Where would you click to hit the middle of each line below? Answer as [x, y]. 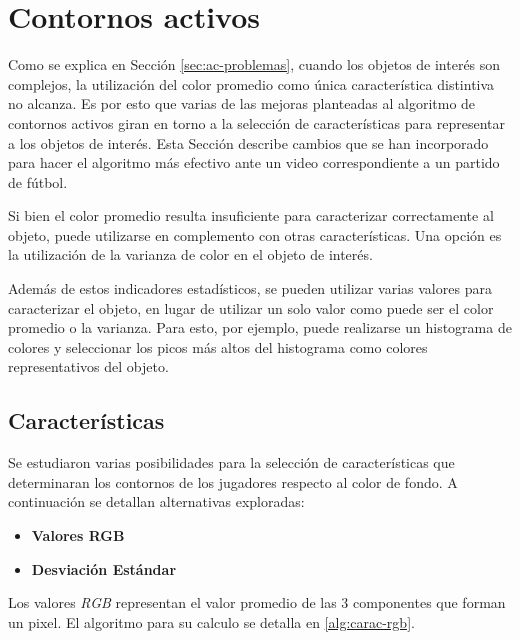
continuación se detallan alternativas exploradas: [156, 501]
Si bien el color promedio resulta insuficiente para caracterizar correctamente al [251, 215]
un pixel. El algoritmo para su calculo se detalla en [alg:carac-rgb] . [211, 621]
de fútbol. [38, 181]
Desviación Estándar [104, 568]
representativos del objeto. [88, 366]
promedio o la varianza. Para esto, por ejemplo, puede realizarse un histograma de [260, 327]
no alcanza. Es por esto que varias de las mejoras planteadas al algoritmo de [242, 103]
